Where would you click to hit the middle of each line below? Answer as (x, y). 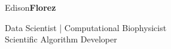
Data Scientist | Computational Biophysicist (86, 27)
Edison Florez (30, 7)
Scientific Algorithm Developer (61, 39)
